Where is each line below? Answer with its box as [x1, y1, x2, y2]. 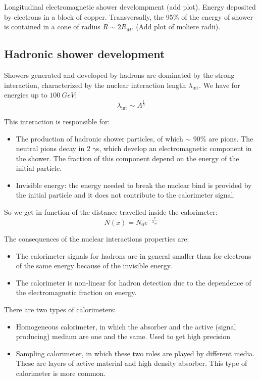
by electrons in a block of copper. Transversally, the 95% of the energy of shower [4, 11, 253, 22]
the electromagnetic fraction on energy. [16, 287, 137, 298]
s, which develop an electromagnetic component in [96, 143, 252, 154]
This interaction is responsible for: [4, 116, 110, 126]
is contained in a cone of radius [4, 21, 100, 32]
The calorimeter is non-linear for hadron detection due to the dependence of [16, 277, 251, 288]
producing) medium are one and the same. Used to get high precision [16, 331, 231, 342]
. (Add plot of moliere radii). [131, 21, 221, 32]
